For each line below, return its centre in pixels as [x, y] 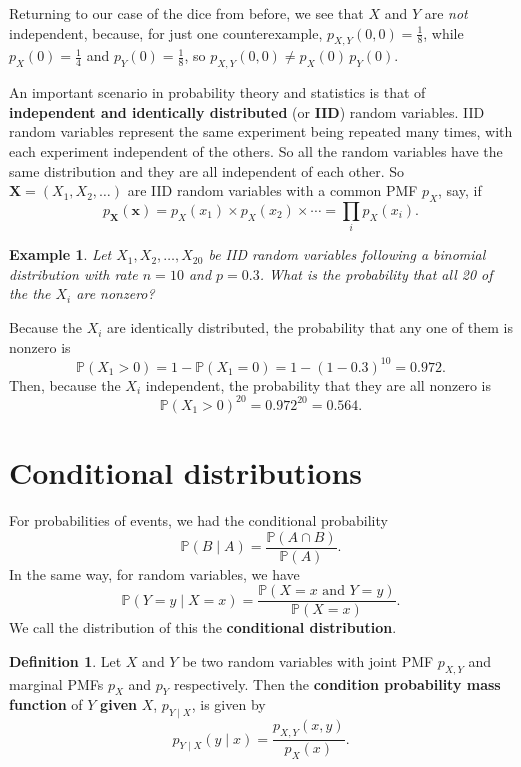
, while [443, 32]
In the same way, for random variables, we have [154, 573]
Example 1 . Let [60, 254]
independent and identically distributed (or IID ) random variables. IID [247, 111]
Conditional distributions [186, 472]
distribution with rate [73, 273]
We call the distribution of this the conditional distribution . [203, 627]
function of [46, 704]
